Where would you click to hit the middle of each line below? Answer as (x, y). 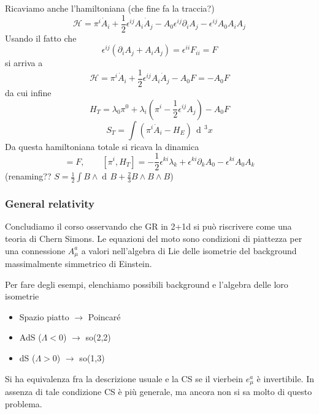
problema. (24, 403)
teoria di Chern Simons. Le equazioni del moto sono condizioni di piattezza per (154, 238)
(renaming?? (28, 176)
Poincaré (104, 316)
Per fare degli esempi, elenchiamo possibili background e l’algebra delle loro (147, 284)
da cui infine (28, 92)
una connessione (35, 250)
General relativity (50, 204)
